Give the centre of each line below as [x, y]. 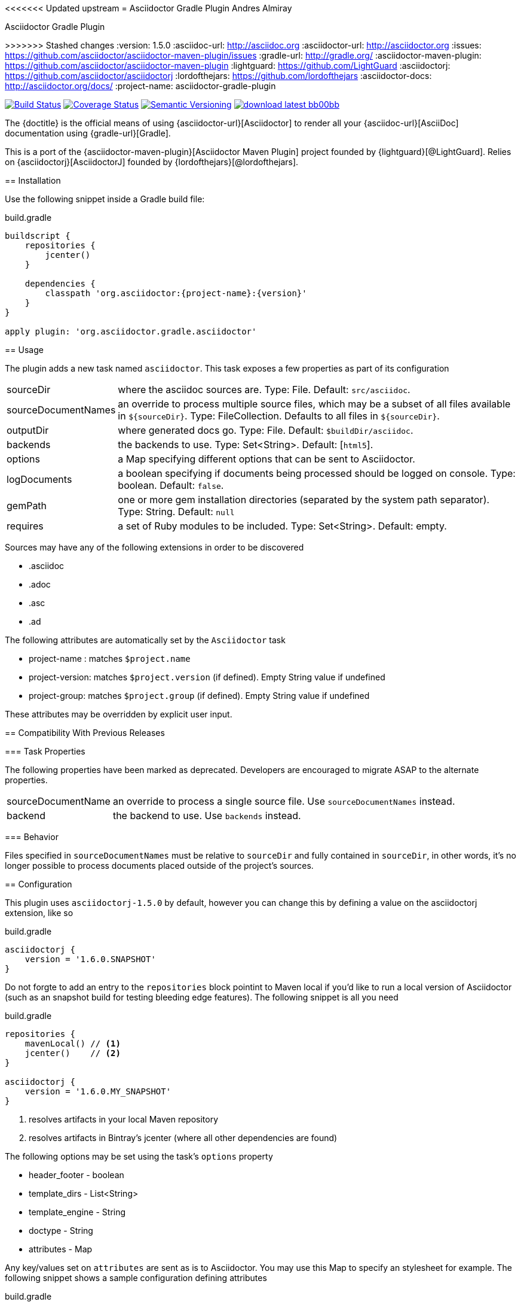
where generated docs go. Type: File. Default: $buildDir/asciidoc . [266, 430]
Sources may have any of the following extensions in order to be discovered [154, 547]
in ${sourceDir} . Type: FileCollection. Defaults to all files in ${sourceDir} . [279, 416]
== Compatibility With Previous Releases [85, 733]
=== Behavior [32, 837]
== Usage [24, 350]
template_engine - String [77, 1212]
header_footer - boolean [76, 1175]
